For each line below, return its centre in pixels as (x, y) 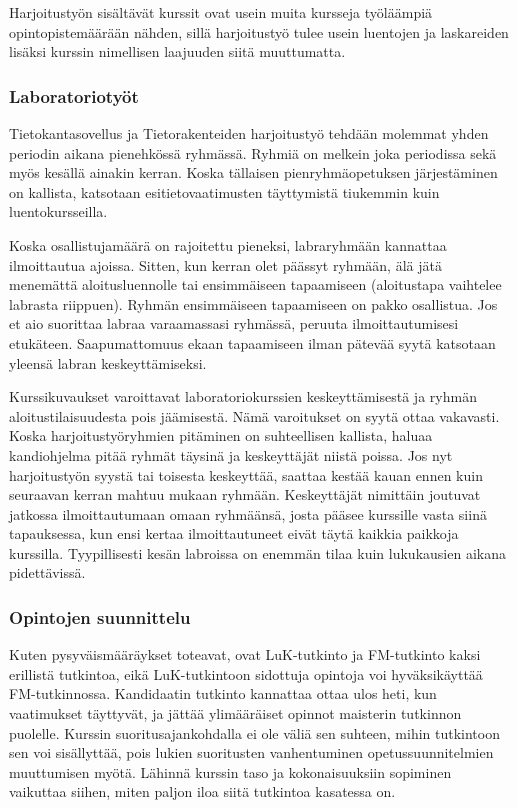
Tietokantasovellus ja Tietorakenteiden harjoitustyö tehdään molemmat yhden (249, 133)
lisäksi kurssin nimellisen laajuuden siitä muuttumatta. (177, 51)
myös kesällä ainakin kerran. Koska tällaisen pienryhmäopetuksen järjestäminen (253, 172)
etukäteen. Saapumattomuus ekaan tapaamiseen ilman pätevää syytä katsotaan (252, 342)
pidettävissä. (47, 572)
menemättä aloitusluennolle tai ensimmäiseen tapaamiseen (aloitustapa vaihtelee (255, 284)
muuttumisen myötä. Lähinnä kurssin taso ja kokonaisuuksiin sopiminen (230, 771)
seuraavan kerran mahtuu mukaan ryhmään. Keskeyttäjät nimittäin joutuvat (245, 494)
